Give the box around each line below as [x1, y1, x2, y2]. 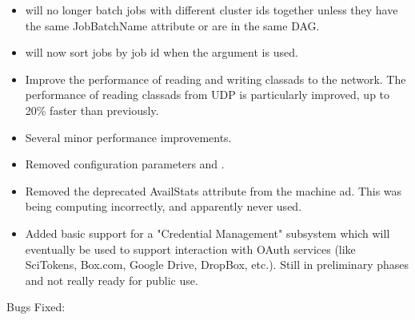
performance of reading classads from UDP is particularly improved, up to [25, 86, 390, 103]
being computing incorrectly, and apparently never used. [25, 198, 302, 215]
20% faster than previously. [25, 101, 159, 118]
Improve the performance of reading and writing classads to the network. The [25, 70, 406, 87]
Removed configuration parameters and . [25, 156, 225, 172]
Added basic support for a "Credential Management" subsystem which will [25, 224, 390, 241]
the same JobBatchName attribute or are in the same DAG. [25, 17, 320, 34]
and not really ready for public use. [25, 271, 198, 288]
